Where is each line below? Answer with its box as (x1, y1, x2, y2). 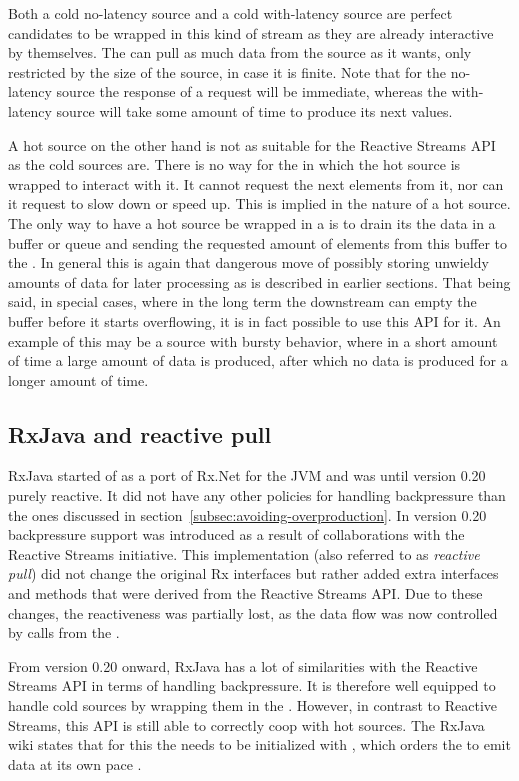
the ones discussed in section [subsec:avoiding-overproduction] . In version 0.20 (8, 504, 487, 525)
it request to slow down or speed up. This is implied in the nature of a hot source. (8, 193, 511, 214)
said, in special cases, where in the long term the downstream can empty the (8, 291, 477, 312)
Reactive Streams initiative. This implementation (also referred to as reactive (8, 543, 480, 564)
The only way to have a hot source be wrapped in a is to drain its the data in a (8, 212, 496, 233)
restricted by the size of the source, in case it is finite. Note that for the (8, 61, 446, 82)
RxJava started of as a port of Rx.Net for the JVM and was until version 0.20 (8, 465, 486, 486)
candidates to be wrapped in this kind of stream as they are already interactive (8, 22, 494, 43)
